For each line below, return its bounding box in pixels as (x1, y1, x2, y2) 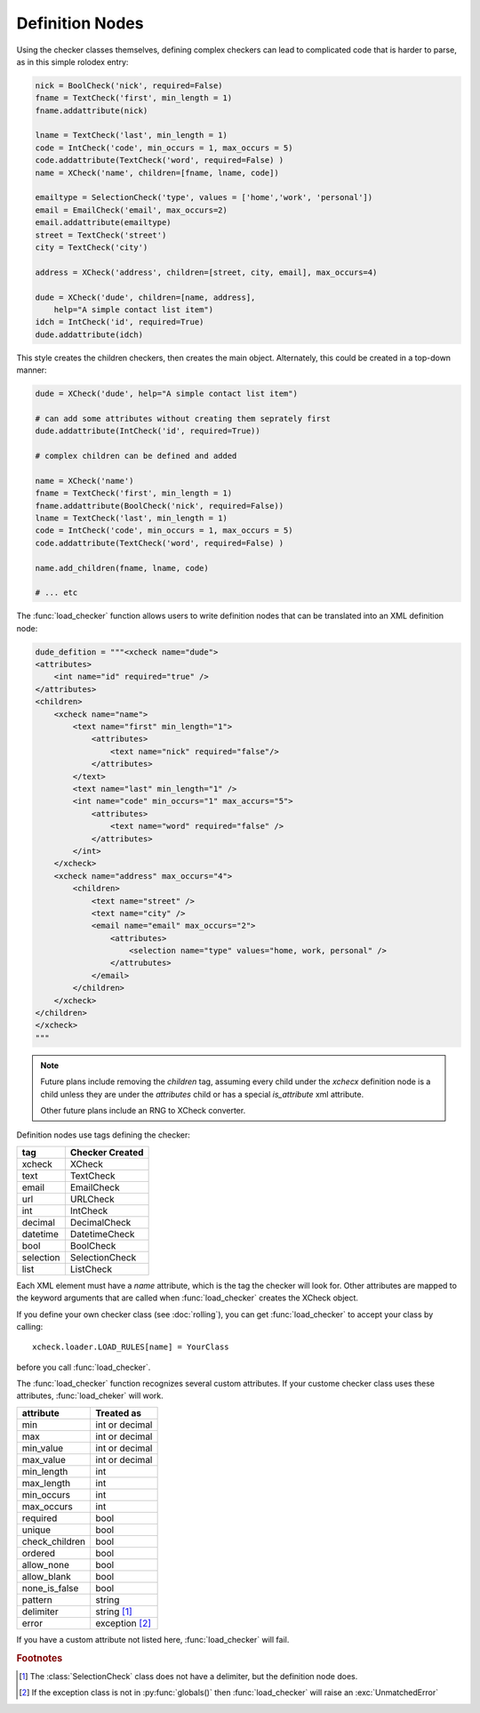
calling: (16, 1321, 44, 1331)
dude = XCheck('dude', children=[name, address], (35, 292, 256, 302)
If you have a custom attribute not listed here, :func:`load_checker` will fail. (16, 1634, 290, 1645)
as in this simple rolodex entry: (16, 56, 129, 67)
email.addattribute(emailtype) (35, 218, 172, 228)
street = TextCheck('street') (35, 229, 167, 240)
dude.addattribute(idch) (35, 329, 144, 340)
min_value (21, 1442, 64, 1454)
